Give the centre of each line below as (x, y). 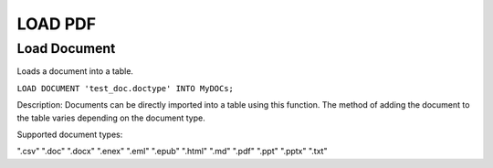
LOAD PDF (56, 24)
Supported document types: (70, 134)
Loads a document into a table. (75, 71)
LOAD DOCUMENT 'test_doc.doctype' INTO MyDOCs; (126, 88)
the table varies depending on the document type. (111, 118)
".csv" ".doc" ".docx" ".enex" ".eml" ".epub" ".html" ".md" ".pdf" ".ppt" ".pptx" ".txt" (172, 152)
